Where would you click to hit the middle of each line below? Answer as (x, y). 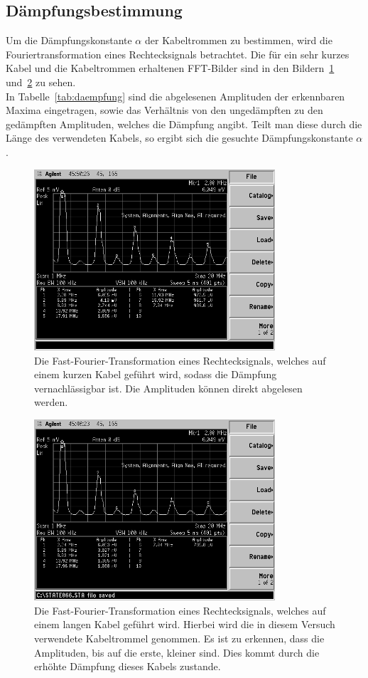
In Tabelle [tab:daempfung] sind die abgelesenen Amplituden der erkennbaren (175, 96)
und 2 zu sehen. (41, 82)
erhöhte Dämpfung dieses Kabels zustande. (128, 666)
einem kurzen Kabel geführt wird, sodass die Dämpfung (156, 374)
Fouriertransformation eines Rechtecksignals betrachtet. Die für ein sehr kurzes (178, 54)
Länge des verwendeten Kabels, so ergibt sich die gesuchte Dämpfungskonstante (179, 138)
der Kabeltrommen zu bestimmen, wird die (238, 40)
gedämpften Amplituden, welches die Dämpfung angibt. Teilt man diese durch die (184, 124)
